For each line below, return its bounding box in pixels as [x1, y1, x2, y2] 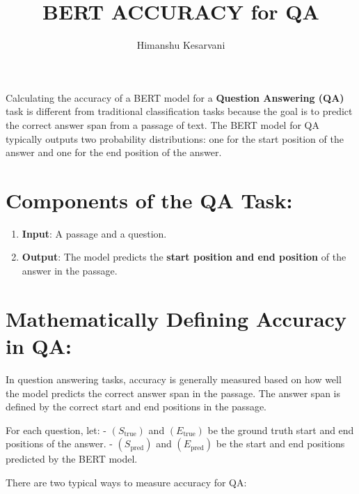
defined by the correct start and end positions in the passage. [6, 399, 267, 414]
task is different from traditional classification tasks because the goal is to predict [6, 104, 353, 118]
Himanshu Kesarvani [136, 38, 225, 52]
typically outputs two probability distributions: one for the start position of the [6, 131, 344, 146]
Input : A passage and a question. [22, 226, 167, 240]
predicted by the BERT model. [6, 451, 138, 466]
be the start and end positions [216, 436, 345, 451]
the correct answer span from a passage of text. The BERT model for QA [6, 117, 319, 132]
